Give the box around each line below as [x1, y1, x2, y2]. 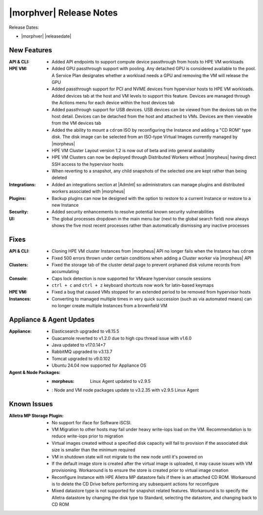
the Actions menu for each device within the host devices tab [52, 100, 175, 106]
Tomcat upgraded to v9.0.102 [52, 356, 111, 361]
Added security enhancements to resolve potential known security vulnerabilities [52, 209, 214, 215]
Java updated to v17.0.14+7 [52, 342, 106, 348]
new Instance [52, 202, 79, 208]
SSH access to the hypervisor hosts [52, 161, 124, 167]
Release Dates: [9, 24, 39, 30]
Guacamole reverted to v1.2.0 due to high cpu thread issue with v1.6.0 [52, 335, 192, 341]
